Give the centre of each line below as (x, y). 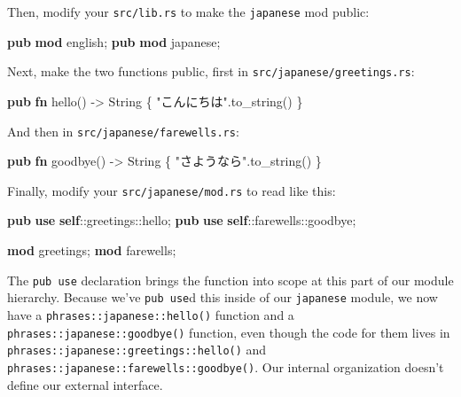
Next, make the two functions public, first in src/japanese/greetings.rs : (211, 71)
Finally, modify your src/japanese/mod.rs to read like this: (172, 190)
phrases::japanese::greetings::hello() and (137, 350)
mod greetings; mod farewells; (92, 250)
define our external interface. (85, 384)
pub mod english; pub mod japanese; (114, 41)
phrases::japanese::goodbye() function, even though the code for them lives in (229, 332)
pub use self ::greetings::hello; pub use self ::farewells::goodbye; (182, 220)
